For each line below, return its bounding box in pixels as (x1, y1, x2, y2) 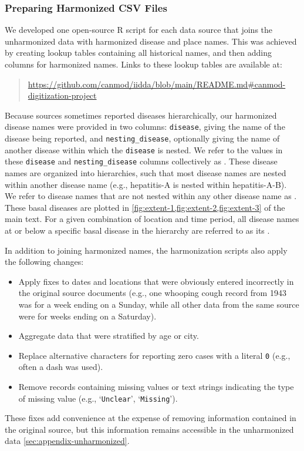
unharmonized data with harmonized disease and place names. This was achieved (5, 35, 297, 47)
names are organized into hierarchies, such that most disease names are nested (5, 167, 286, 179)
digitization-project (28, 89, 97, 102)
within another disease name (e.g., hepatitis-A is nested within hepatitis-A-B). (5, 178, 287, 190)
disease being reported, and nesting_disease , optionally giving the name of (5, 132, 280, 144)
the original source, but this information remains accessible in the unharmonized (5, 423, 294, 435)
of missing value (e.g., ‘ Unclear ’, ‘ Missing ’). (18, 392, 178, 404)
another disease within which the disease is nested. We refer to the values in (5, 143, 283, 156)
